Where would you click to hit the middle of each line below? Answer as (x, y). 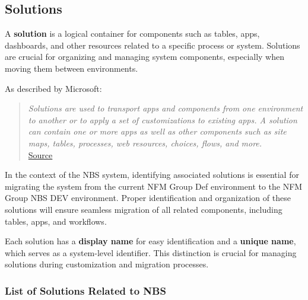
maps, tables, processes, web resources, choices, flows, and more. (145, 143)
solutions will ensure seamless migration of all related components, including (144, 209)
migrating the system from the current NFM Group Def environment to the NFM (154, 186)
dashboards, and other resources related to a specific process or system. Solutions (153, 45)
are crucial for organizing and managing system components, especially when (145, 57)
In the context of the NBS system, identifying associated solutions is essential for (152, 175)
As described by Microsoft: (53, 88)
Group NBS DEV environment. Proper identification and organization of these (148, 198)
